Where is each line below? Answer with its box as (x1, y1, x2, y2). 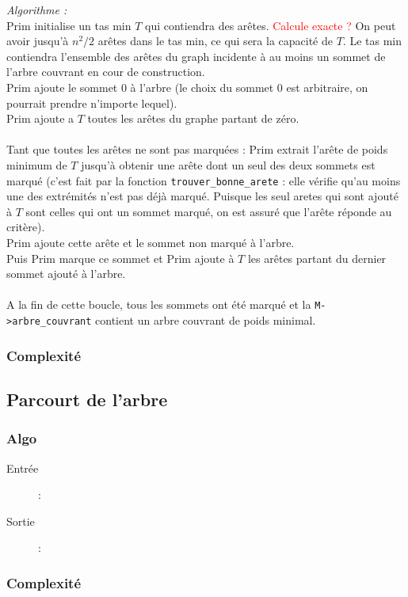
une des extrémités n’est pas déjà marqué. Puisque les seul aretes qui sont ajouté (6, 188, 398, 204)
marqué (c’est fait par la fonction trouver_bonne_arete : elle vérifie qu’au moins (6, 172, 401, 188)
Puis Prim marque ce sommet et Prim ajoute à (6, 249, 235, 266)
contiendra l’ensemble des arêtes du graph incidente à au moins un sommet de (6, 48, 386, 64)
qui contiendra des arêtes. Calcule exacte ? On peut (145, 17, 396, 33)
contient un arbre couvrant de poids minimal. (95, 312, 316, 328)
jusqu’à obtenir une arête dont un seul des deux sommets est (81, 156, 376, 173)
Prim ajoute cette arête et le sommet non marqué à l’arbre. (6, 234, 295, 250)
